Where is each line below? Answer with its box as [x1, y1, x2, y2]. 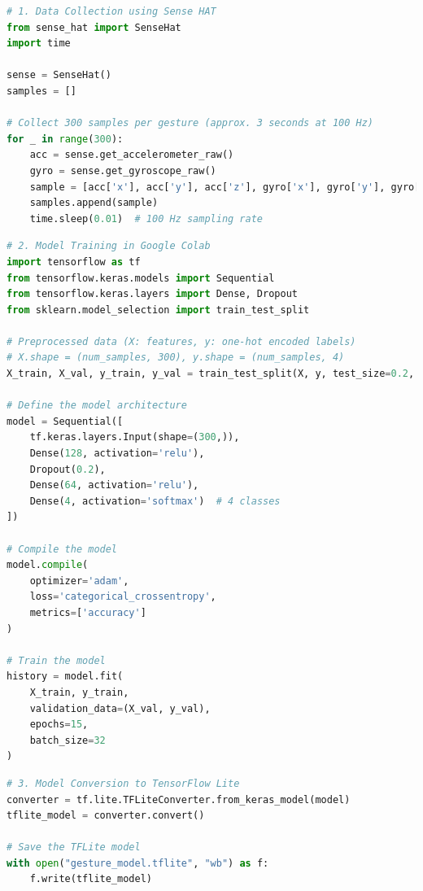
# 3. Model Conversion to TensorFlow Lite [7, 777, 240, 789]
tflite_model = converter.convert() [7, 810, 205, 822]
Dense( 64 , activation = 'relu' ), [29, 479, 199, 491]
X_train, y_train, [29, 686, 129, 698]
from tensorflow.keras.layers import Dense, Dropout [7, 288, 298, 300]
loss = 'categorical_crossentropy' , [29, 591, 216, 603]
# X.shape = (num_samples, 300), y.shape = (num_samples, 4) [7, 352, 345, 364]
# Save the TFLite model [7, 841, 141, 854]
